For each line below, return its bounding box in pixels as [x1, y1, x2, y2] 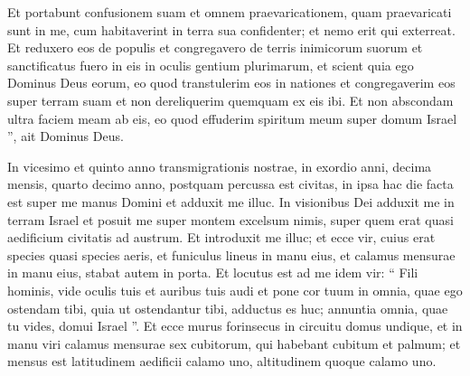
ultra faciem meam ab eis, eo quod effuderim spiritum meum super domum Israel [7, 108, 457, 127]
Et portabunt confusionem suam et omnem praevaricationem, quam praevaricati [7, 3, 452, 21]
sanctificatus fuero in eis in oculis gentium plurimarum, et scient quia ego [7, 55, 414, 74]
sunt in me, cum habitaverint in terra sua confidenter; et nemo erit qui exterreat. [7, 20, 456, 39]
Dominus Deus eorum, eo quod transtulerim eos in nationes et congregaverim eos [7, 73, 456, 92]
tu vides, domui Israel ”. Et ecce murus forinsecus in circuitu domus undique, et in [7, 316, 463, 335]
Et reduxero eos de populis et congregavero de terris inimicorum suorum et [7, 38, 423, 57]
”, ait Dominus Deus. [7, 127, 124, 146]
